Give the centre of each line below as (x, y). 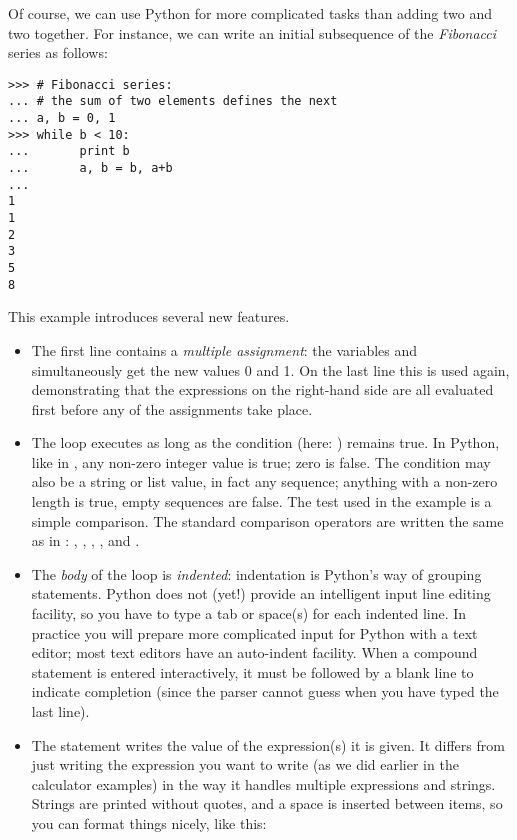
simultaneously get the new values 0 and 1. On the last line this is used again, (270, 369)
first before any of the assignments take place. (172, 408)
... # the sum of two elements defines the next (173, 101)
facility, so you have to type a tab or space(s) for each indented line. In (249, 613)
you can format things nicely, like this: (149, 822)
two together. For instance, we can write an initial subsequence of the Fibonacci (252, 32)
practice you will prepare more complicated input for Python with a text (254, 632)
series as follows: (58, 52)
